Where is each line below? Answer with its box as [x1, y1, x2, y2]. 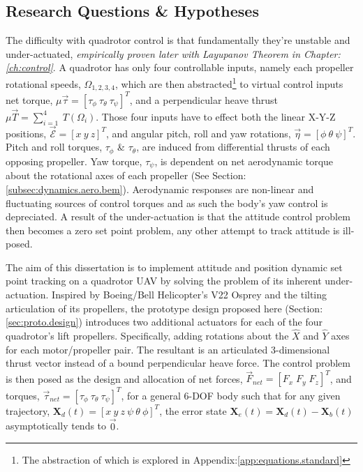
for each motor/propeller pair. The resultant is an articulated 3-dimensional [6, 342, 330, 356]
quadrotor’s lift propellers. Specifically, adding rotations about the [6, 328, 289, 343]
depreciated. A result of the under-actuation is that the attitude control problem [6, 209, 350, 224]
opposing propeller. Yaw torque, [6, 153, 142, 168]
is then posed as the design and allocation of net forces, [6, 371, 243, 386]
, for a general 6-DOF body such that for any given [121, 388, 341, 402]
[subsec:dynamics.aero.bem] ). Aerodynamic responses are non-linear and [6, 181, 314, 196]
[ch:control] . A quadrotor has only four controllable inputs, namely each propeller [6, 60, 354, 75]
